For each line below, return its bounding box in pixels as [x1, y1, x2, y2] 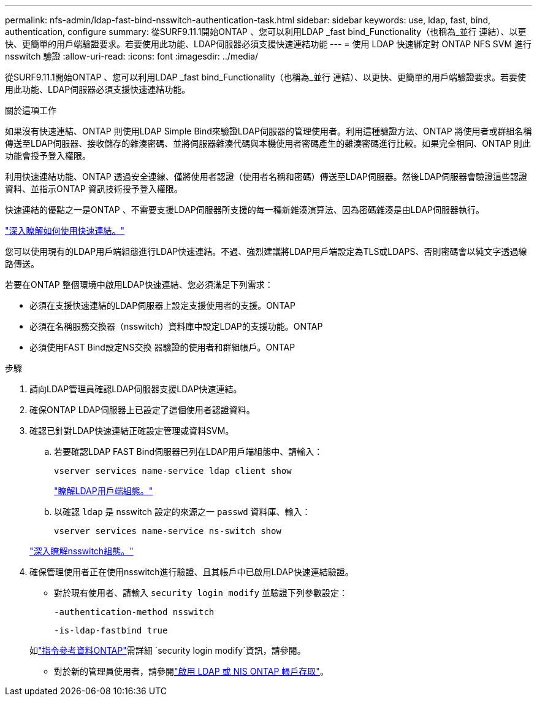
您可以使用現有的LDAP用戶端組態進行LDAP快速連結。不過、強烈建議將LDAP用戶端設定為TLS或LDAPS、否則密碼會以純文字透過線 [5, 246, 527, 257]
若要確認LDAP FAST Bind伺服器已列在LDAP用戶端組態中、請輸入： [54, 446, 323, 457]
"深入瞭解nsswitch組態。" [29, 546, 134, 556]
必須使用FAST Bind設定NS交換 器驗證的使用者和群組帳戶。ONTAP [29, 342, 295, 352]
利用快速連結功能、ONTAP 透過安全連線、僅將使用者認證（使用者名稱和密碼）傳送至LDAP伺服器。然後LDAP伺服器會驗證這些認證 [5, 171, 527, 182]
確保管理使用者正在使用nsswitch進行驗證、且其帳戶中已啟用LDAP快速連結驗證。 [29, 567, 354, 577]
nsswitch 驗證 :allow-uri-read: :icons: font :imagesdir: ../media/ [5, 51, 259, 61]
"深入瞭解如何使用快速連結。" [5, 225, 125, 236]
